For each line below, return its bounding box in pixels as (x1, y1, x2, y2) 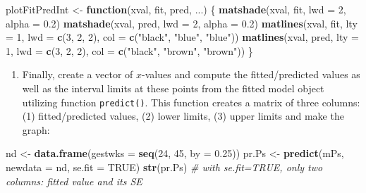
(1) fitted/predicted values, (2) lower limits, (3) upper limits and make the (22, 108, 344, 123)
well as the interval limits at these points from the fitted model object (22, 80, 324, 95)
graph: (22, 122, 50, 137)
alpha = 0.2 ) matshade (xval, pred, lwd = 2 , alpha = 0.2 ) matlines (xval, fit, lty (6, 15, 358, 30)
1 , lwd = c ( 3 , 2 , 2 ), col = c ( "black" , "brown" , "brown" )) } (6, 43, 253, 58)
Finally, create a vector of (22, 67, 133, 82)
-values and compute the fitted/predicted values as (142, 67, 360, 82)
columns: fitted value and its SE (6, 173, 142, 188)
